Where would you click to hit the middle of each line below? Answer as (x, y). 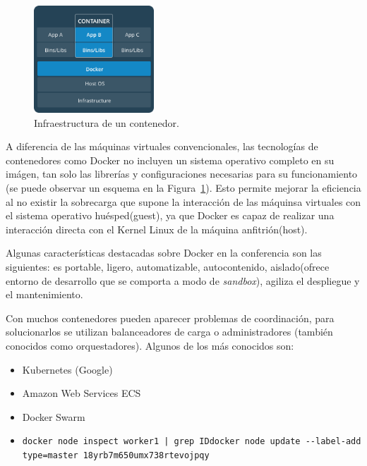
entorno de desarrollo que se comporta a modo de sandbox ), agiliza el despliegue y (183, 280)
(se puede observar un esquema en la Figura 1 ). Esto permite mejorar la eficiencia (183, 188)
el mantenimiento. (44, 294)
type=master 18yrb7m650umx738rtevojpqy (116, 455)
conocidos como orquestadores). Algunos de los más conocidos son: (150, 345)
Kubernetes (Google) (67, 369)
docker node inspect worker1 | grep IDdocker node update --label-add (192, 442)
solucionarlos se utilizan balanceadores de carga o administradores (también (169, 332)
